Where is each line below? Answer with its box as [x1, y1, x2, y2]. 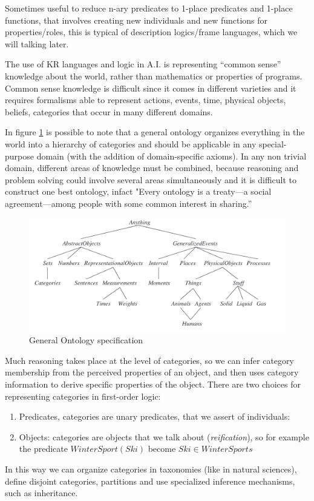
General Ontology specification [29, 334, 143, 346]
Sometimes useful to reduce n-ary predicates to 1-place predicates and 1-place [5, 2, 293, 14]
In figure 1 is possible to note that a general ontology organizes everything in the [5, 126, 305, 138]
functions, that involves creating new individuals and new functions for [5, 13, 268, 26]
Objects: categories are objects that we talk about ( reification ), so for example [19, 430, 309, 443]
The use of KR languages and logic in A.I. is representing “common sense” [5, 58, 281, 70]
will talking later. [5, 37, 69, 50]
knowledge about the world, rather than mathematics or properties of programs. [5, 69, 303, 82]
